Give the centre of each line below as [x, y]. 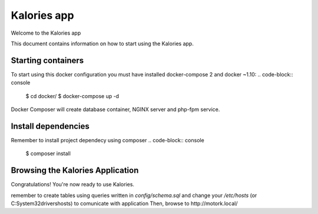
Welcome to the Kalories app [46, 33]
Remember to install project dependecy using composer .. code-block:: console [107, 140]
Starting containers [47, 60]
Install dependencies [50, 126]
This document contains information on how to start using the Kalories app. [102, 44]
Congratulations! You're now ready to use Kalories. [73, 185]
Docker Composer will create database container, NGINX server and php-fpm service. [115, 109]
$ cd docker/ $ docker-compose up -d [72, 96]
